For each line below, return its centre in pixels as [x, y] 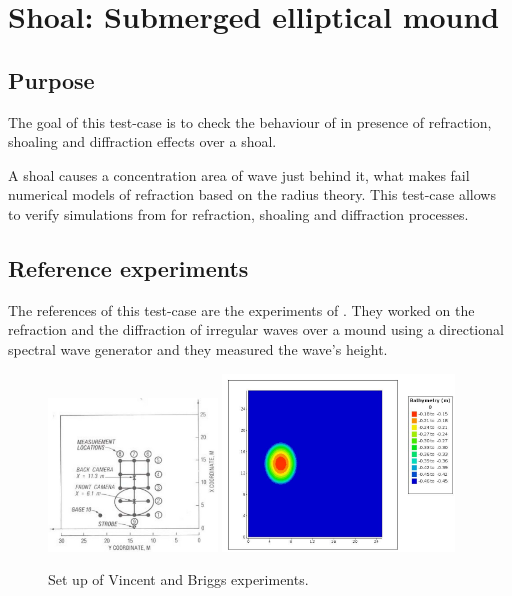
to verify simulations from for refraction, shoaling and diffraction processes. [238, 213]
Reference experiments [128, 267]
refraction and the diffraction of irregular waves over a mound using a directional [256, 329]
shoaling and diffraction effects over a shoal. [142, 141]
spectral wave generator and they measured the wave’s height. [198, 348]
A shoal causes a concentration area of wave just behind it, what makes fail [239, 174]
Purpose [51, 79]
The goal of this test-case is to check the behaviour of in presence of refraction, [250, 121]
